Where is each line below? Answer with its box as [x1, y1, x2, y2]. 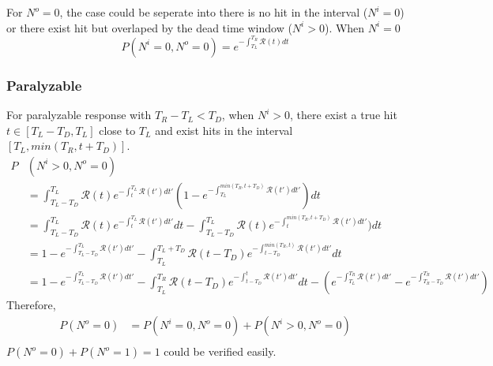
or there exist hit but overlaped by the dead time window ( [6, 19, 292, 35]
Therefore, [6, 297, 56, 313]
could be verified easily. [164, 343, 277, 360]
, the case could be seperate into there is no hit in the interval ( [59, 4, 368, 20]
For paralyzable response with [6, 106, 152, 123]
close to [99, 121, 136, 138]
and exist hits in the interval [155, 121, 293, 138]
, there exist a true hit [290, 106, 397, 123]
